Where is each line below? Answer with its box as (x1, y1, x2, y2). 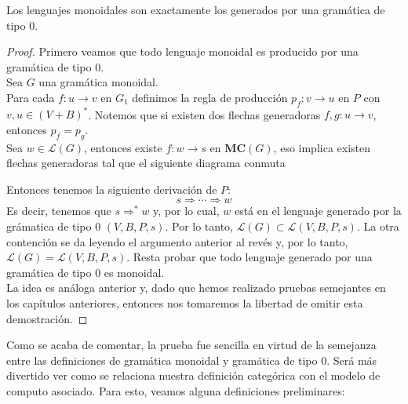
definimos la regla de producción (132, 89, 288, 105)
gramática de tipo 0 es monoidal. (6, 264, 165, 280)
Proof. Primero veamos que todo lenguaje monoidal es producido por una (6, 43, 359, 60)
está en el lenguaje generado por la (234, 202, 402, 219)
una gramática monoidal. (38, 74, 158, 90)
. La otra (356, 218, 399, 235)
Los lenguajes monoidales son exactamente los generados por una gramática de (6, 2, 385, 17)
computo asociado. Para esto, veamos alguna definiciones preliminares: (6, 382, 345, 399)
